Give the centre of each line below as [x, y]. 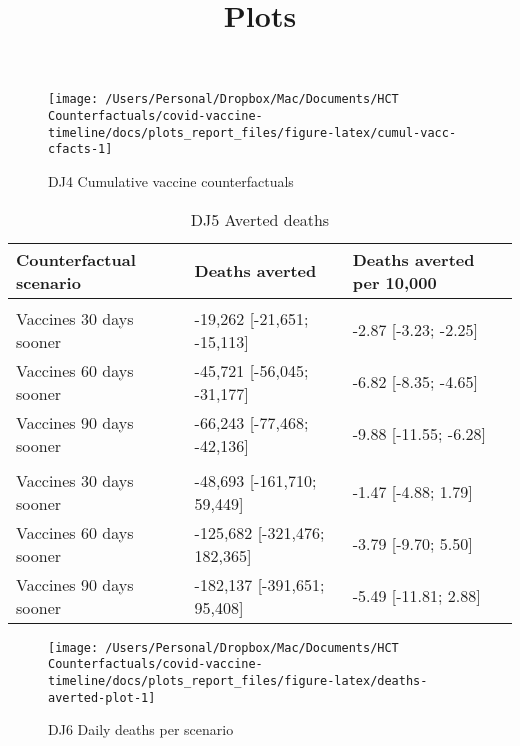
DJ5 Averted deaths [260, 219]
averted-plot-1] [102, 697]
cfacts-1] [80, 149]
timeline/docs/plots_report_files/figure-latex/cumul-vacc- [252, 132]
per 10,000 [394, 282]
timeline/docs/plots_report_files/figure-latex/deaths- [238, 680]
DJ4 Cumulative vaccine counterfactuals [171, 181]
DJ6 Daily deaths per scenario [141, 729]
